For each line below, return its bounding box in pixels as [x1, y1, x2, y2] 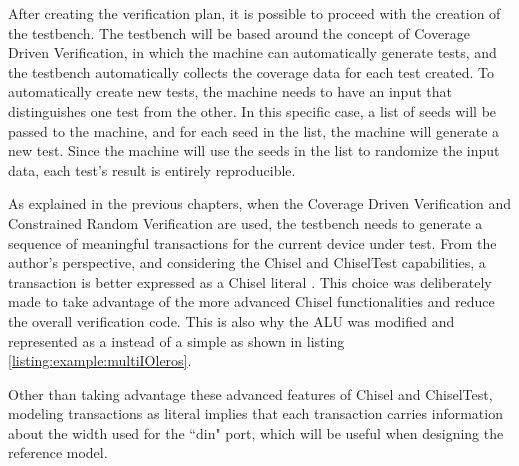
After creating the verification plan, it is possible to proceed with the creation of [8, 3, 501, 23]
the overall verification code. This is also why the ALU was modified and [8, 310, 455, 331]
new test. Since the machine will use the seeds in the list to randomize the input [8, 140, 500, 161]
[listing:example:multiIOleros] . [8, 350, 192, 371]
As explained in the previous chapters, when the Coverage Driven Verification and [8, 193, 512, 214]
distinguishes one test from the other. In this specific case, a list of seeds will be [8, 100, 497, 121]
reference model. [8, 442, 108, 463]
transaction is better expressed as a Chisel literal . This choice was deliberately [8, 271, 492, 292]
